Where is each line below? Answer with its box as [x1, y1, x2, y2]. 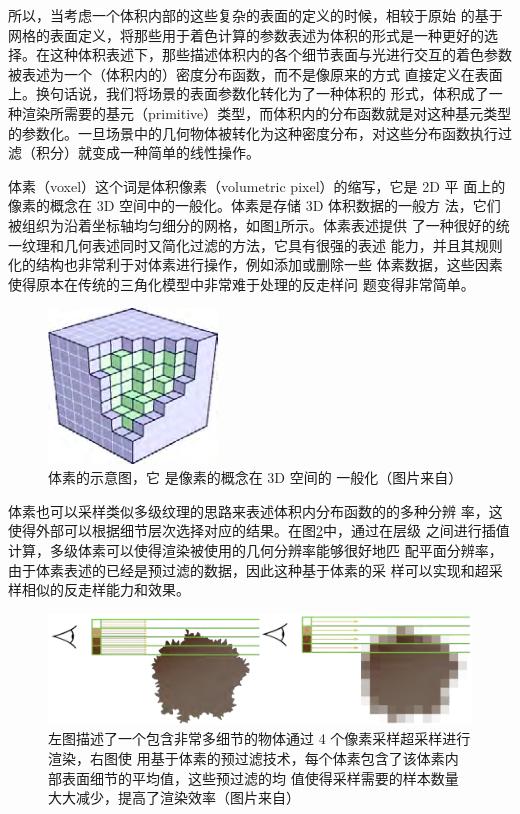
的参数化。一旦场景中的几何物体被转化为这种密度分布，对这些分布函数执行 [8, 122, 498, 143]
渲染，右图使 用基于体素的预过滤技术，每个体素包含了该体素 [48, 747, 445, 768]
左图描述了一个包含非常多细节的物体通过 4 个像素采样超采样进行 [48, 728, 471, 749]
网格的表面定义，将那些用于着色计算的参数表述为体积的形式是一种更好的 [8, 24, 484, 45]
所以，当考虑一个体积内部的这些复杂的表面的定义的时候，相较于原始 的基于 [8, 5, 503, 25]
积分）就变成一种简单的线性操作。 [35, 142, 260, 163]
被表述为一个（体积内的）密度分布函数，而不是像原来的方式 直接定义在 [8, 63, 475, 84]
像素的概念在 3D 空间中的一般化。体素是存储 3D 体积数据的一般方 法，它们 [8, 195, 501, 216]
